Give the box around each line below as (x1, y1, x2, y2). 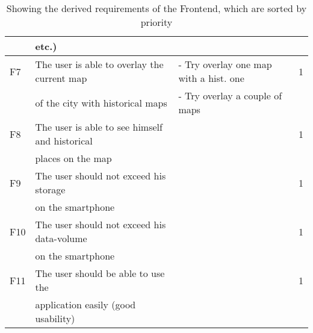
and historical (35, 134, 93, 148)
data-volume (35, 231, 87, 245)
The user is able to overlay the (35, 57, 164, 71)
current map (35, 71, 87, 85)
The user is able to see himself (35, 120, 163, 134)
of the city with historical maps (35, 95, 167, 110)
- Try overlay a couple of (178, 89, 282, 102)
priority (140, 15, 173, 29)
